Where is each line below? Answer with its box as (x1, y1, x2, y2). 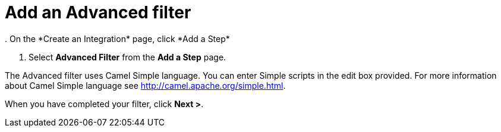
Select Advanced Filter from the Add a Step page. (29, 51, 226, 62)
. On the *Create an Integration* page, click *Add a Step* (5, 33, 230, 44)
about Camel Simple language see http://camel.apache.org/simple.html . (5, 80, 286, 91)
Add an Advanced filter (5, 2, 191, 22)
